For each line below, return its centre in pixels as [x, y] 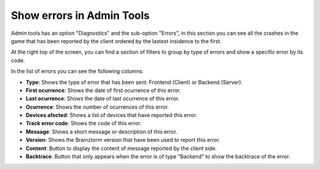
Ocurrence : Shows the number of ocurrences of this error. [97, 107]
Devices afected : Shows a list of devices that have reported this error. [112, 115]
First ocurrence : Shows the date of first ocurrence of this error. [103, 90]
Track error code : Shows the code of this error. [84, 123]
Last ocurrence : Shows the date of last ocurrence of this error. [103, 99]
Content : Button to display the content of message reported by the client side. [121, 148]
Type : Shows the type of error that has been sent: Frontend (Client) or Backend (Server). [134, 82]
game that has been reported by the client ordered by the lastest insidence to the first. [116, 41]
